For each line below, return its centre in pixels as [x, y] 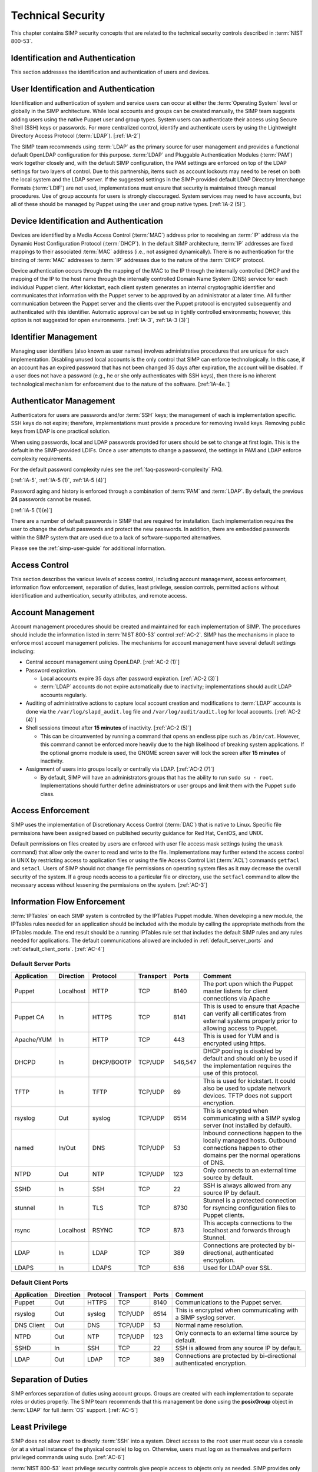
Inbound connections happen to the [253, 1133]
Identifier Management [54, 337]
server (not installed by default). [247, 1125]
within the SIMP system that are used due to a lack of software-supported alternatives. [116, 537]
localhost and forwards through [247, 1230]
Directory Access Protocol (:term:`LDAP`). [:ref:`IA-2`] [76, 136]
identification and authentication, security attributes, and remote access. [99, 595]
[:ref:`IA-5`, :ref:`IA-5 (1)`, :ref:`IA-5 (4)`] [59, 480]
